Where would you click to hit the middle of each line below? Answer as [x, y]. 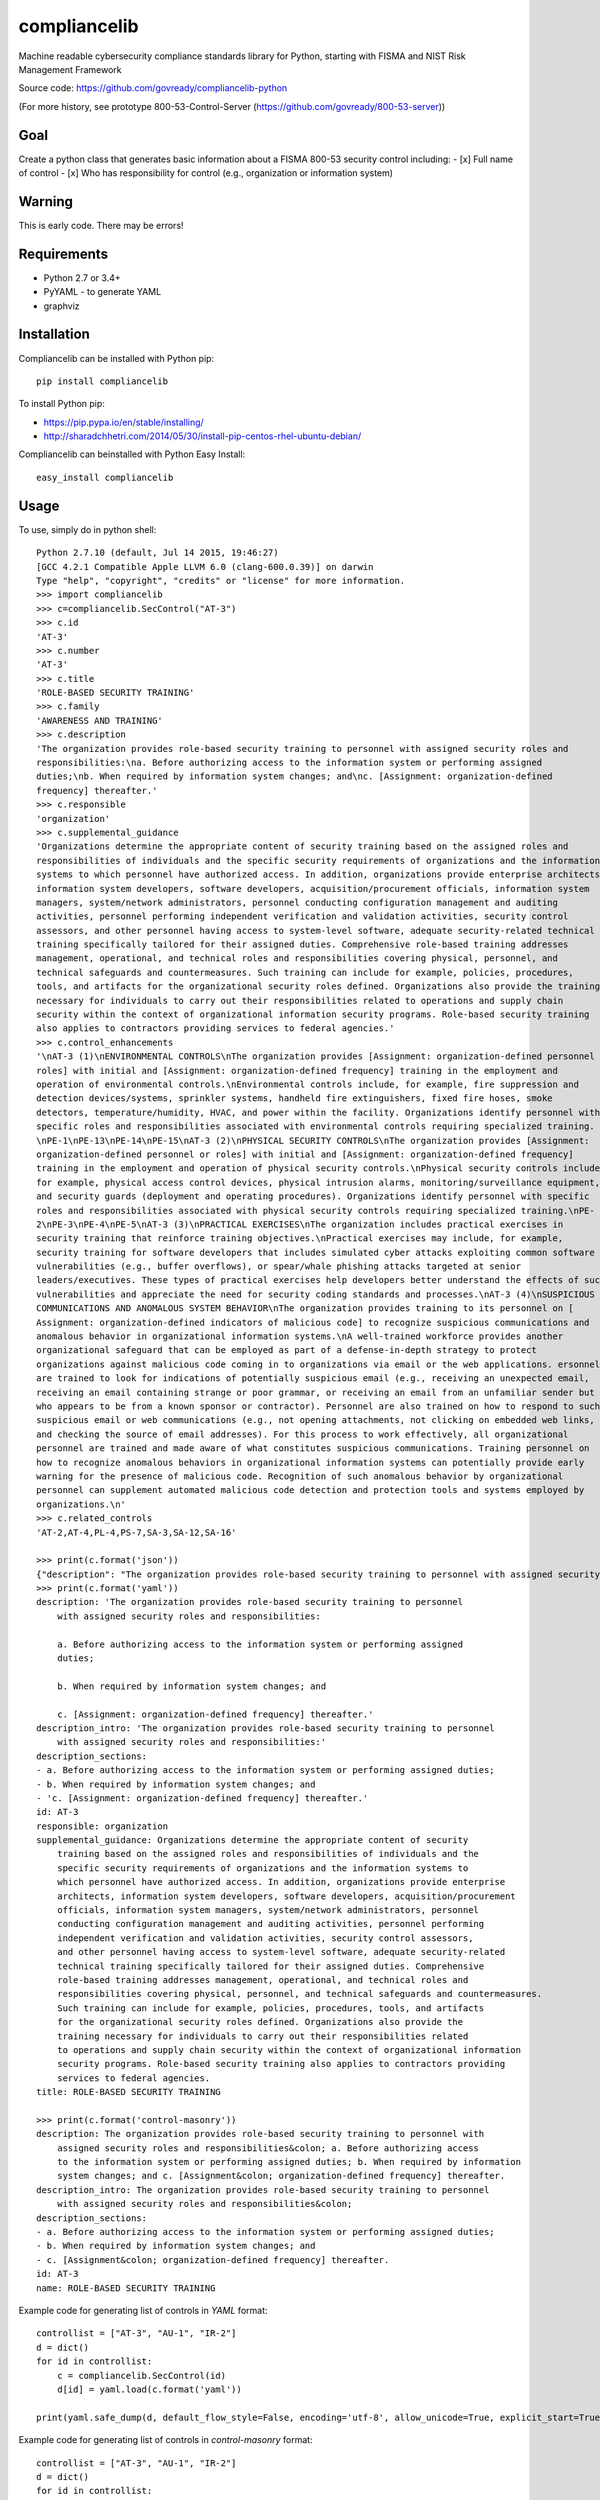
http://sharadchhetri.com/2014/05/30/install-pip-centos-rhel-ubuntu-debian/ [202, 436]
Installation [54, 334]
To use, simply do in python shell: [87, 529]
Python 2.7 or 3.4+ [82, 277]
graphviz [61, 306]
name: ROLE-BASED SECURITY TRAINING [126, 2288]
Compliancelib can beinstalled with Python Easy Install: [132, 454]
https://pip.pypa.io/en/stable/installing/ [123, 422]
